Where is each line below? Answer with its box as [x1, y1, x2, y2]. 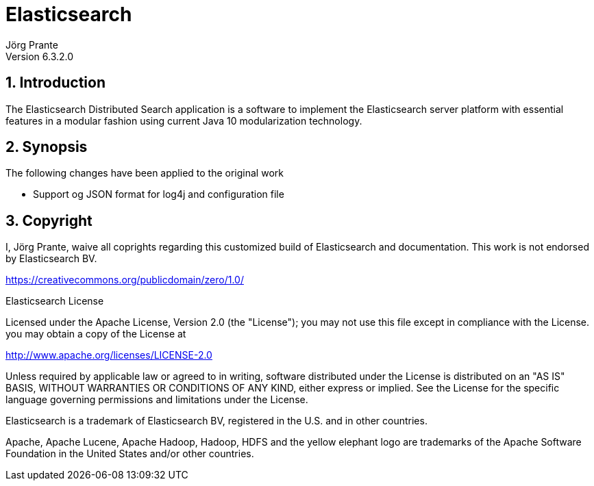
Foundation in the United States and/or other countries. [5, 448, 254, 460]
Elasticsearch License [5, 295, 104, 307]
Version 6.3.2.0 [5, 50, 74, 62]
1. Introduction [5, 74, 106, 92]
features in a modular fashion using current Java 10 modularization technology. [5, 114, 362, 127]
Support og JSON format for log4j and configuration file [33, 188, 284, 201]
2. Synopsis [5, 138, 88, 156]
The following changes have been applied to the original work [5, 167, 284, 179]
